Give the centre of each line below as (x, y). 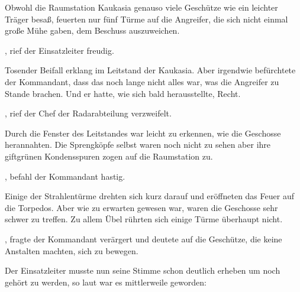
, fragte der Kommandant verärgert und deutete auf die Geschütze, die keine (143, 239)
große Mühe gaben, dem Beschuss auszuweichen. (92, 30)
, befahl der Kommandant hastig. (65, 176)
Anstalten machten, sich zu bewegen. (72, 250)
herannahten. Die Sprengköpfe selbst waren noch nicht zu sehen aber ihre (138, 145)
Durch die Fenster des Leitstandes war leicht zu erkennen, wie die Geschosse (143, 133)
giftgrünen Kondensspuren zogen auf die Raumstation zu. (109, 156)
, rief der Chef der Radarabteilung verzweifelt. (88, 113)
